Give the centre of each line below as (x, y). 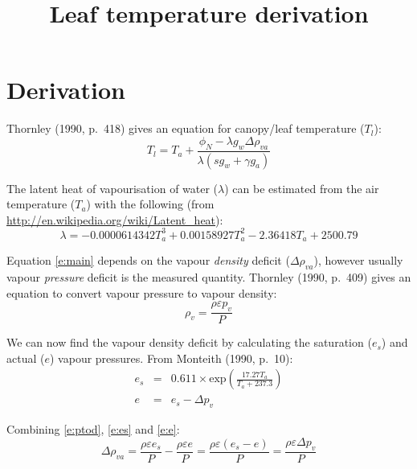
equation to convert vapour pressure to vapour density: (142, 292)
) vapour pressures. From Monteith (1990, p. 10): (171, 358)
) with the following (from (150, 204)
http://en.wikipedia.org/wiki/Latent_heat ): (115, 219)
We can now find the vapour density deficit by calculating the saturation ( (189, 342)
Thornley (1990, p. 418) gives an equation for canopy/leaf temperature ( (186, 128)
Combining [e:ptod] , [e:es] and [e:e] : (93, 429)
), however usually (358, 260)
